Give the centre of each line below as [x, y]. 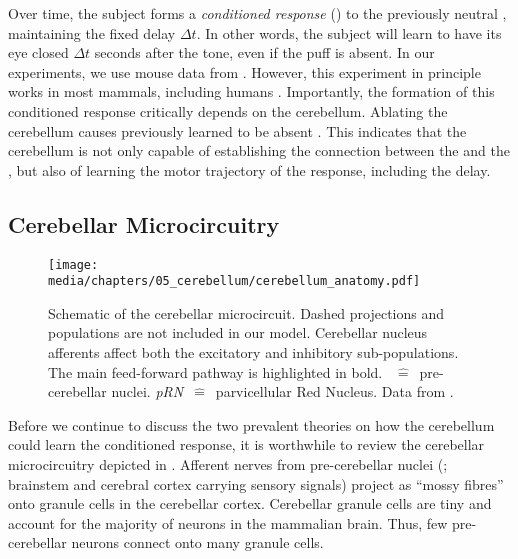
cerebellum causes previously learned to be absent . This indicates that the [237, 130]
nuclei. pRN [147, 391]
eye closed [38, 52]
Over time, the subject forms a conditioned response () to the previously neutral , [257, 13]
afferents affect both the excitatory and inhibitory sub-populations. [253, 352]
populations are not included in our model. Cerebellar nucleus [238, 332]
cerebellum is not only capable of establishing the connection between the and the [259, 150]
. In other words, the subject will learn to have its [349, 32]
